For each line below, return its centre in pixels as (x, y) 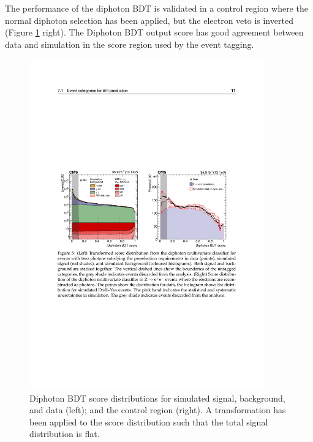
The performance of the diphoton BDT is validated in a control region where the (156, 8)
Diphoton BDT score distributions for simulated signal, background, (157, 398)
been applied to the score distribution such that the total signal (149, 421)
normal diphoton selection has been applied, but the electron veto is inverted (149, 20)
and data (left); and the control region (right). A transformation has (158, 410)
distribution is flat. (65, 434)
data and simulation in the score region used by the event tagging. (130, 44)
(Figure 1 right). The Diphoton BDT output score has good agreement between (154, 32)
